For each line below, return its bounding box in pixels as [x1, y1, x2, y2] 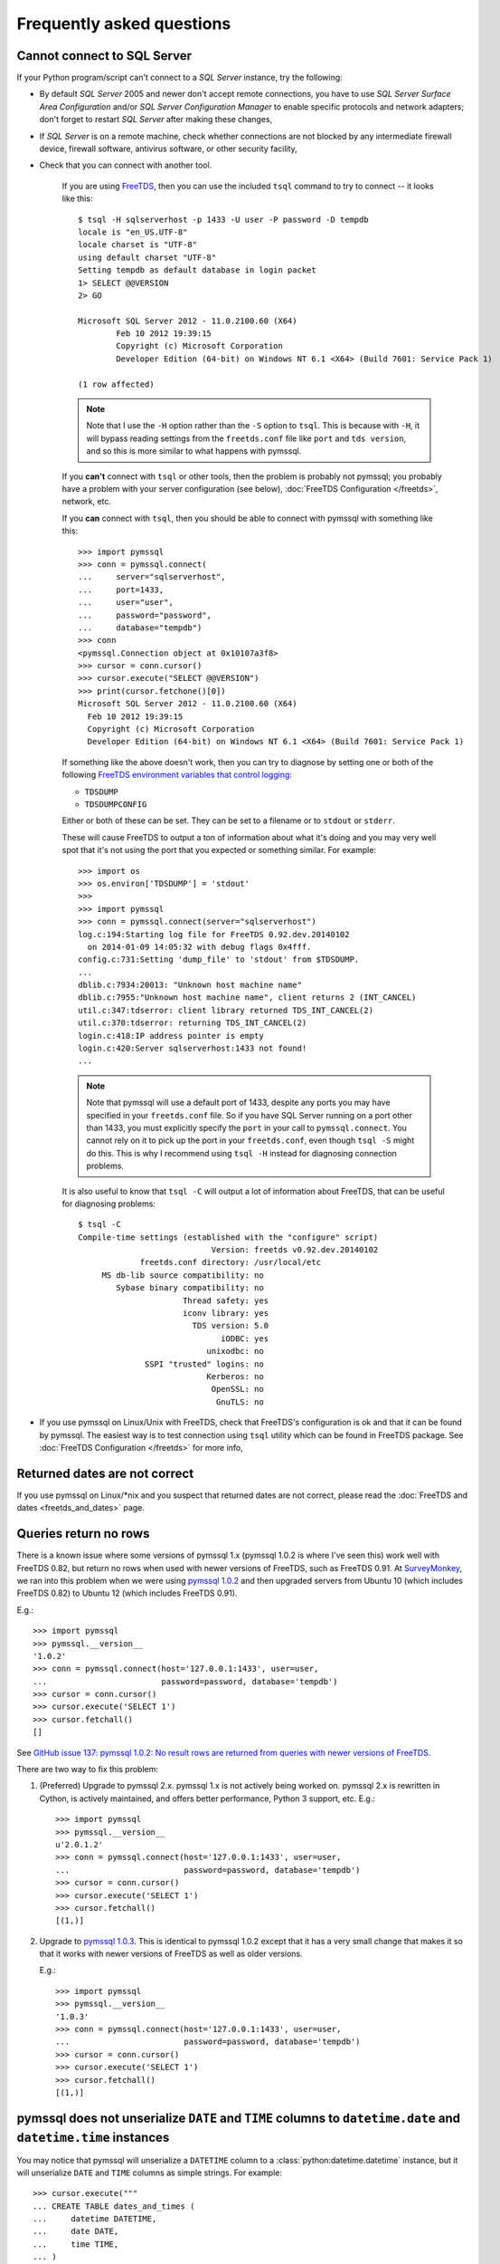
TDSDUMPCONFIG [84, 799, 147, 810]
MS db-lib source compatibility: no [101, 1270, 264, 1281]
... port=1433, [78, 584, 165, 595]
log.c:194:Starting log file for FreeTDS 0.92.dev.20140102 [78, 929, 350, 939]
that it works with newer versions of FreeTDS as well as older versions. [39, 1948, 303, 1960]
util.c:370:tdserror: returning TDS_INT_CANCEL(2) [78, 1018, 307, 1028]
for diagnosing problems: [61, 1198, 156, 1209]
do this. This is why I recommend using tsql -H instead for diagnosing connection [86, 1147, 398, 1158]
